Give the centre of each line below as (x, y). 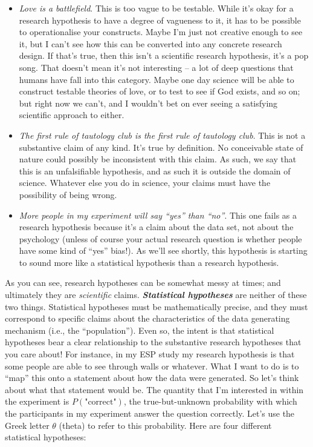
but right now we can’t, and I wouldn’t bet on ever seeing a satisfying (148, 103)
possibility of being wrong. (68, 194)
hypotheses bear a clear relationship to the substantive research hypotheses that (153, 342)
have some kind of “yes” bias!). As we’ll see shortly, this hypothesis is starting (163, 250)
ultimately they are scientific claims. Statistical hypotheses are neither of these (156, 295)
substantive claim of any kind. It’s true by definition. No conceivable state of (161, 147)
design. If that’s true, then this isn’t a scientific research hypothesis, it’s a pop (164, 55)
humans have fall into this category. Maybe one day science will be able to (156, 79)
